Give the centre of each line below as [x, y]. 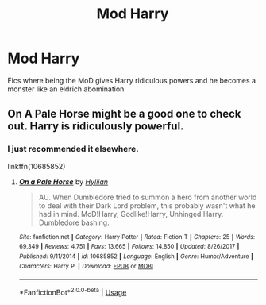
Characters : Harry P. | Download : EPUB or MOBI [86, 266]
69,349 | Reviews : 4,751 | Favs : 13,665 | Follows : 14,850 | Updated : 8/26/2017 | [129, 247]
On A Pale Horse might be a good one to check [124, 114]
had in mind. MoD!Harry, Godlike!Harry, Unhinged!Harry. [131, 214]
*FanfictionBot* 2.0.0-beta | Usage [73, 292]
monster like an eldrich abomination [66, 89]
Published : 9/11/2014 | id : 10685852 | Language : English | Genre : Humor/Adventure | [136, 256]
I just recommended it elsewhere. [73, 149]
